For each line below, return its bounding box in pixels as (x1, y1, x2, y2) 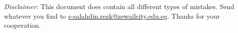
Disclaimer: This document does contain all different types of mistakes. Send (4, 1, 235, 11)
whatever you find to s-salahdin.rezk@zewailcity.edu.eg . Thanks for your (4, 11, 220, 21)
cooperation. (4, 20, 41, 30)
